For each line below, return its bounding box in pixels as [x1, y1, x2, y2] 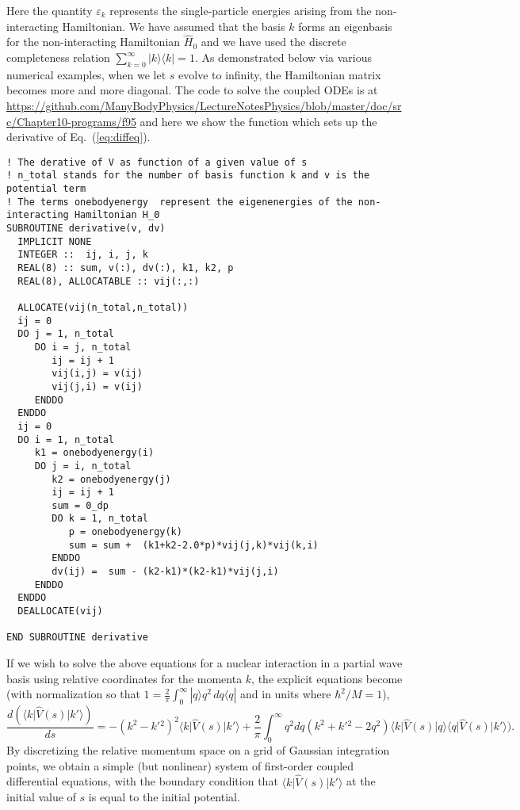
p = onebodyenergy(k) [68, 526, 182, 538]
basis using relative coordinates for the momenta [6, 670, 243, 686]
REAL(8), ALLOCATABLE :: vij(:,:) [17, 275, 200, 287]
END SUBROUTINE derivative [6, 632, 148, 644]
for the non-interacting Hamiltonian [6, 33, 181, 50]
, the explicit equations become [251, 670, 403, 686]
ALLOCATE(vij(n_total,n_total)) [17, 301, 189, 313]
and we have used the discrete [201, 33, 346, 50]
